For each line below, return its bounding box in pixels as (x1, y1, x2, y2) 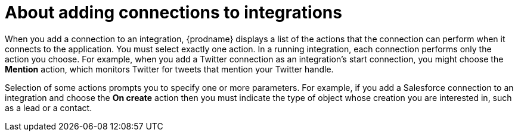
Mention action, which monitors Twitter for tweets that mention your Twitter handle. (5, 64, 334, 74)
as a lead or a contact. (5, 102, 92, 113)
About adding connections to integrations (5, 2, 342, 23)
